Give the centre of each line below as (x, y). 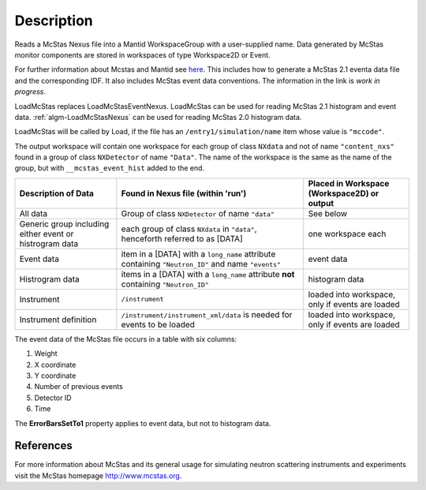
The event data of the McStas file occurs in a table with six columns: (125, 339)
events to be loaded (158, 324)
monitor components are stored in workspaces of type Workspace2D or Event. (143, 54)
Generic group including (64, 223)
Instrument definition (58, 320)
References (43, 446)
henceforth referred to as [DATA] (182, 238)
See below (328, 213)
